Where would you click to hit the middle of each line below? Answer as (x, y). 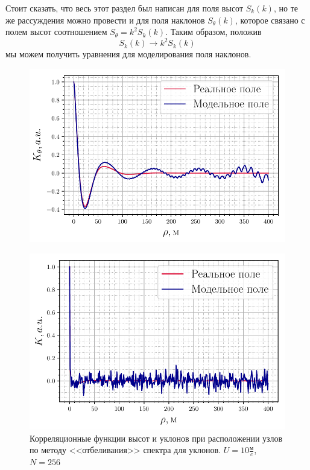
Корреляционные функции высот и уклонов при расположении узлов (156, 438)
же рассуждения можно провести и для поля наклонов (105, 20)
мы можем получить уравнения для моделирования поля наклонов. (128, 54)
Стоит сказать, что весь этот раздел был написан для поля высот (125, 8)
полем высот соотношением (56, 32)
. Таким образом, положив (214, 32)
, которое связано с (270, 20)
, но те (286, 8)
